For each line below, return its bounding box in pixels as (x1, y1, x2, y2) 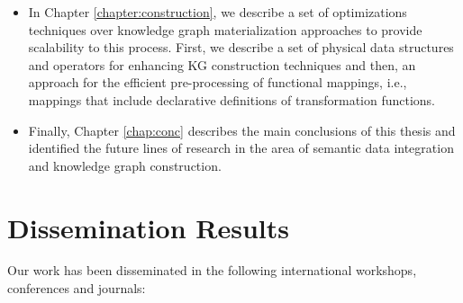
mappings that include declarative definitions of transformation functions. (28, 90, 436, 109)
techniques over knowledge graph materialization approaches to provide (28, 20, 422, 39)
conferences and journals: (7, 279, 146, 298)
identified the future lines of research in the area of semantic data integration (28, 138, 454, 157)
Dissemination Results (7, 209, 289, 245)
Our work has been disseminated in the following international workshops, (7, 261, 417, 280)
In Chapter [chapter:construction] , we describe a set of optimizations (28, 3, 407, 21)
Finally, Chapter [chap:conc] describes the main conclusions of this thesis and (28, 120, 456, 139)
